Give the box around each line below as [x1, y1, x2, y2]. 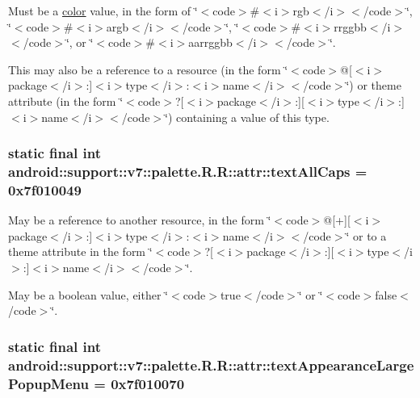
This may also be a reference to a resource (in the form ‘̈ [8, 61, 288, 78]
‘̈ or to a [346, 227, 387, 244]
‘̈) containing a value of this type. [165, 108, 330, 125]
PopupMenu [8, 373, 89, 393]
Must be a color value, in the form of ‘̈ [8, 2, 198, 19]
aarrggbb [188, 34, 233, 51]
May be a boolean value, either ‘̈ [8, 286, 168, 303]
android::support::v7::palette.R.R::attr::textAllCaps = [8, 161, 367, 181]
